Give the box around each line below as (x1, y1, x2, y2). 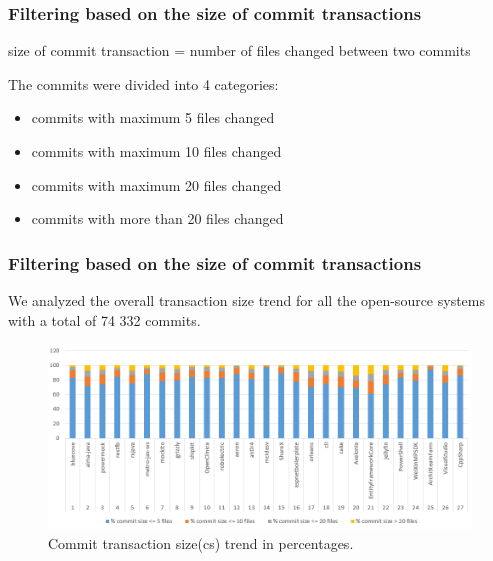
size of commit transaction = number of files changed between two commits (8, 40, 471, 61)
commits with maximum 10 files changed (31, 141, 282, 161)
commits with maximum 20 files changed (31, 174, 282, 195)
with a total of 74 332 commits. (8, 309, 201, 330)
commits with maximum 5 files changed (31, 107, 275, 128)
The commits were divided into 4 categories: (8, 73, 279, 94)
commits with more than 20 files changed (31, 208, 284, 229)
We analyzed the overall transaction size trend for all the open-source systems (8, 290, 486, 310)
